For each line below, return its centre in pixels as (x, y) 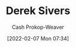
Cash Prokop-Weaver (38, 27)
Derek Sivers (38, 11)
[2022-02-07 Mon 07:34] (38, 38)
